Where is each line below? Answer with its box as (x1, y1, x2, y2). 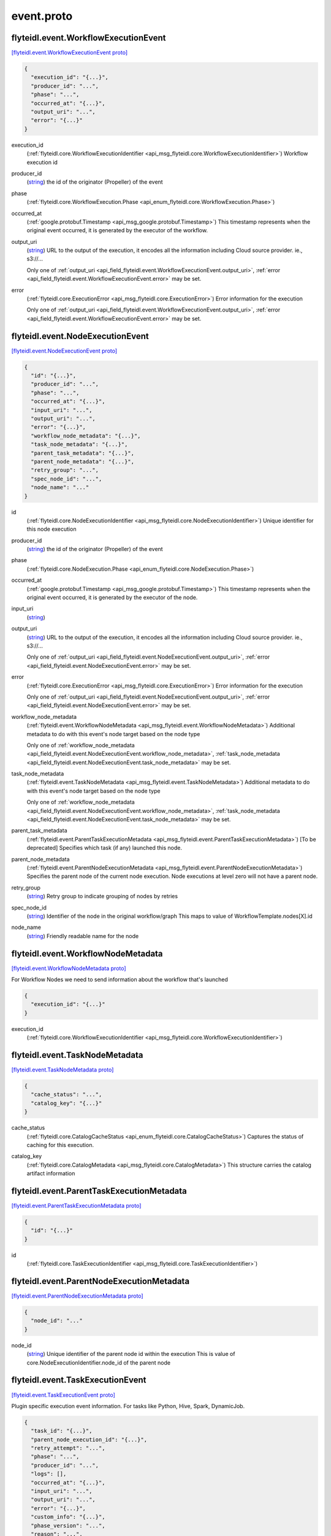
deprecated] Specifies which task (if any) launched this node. (26, 844, 182, 852)
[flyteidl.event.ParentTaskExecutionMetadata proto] (11, 1202, 142, 1210)
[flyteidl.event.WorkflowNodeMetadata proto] (11, 965, 126, 972)
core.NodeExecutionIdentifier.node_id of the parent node (26, 1358, 171, 1366)
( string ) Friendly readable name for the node (26, 932, 139, 939)
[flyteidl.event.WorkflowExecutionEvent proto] (11, 49, 128, 57)
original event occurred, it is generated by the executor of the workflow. (26, 227, 208, 234)
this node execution (26, 525, 77, 533)
